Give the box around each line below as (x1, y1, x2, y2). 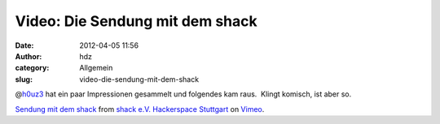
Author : (15, 51, 42, 61)
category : (15, 63, 50, 73)
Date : (15, 41, 34, 50)
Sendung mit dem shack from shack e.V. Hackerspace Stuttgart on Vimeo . (15, 104, 265, 113)
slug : (15, 74, 33, 84)
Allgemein (79, 63, 113, 73)
